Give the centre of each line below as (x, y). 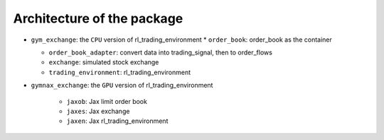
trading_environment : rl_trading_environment (120, 72)
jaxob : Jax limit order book (107, 101)
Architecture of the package (98, 18)
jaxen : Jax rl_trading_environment (117, 121)
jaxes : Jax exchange (98, 111)
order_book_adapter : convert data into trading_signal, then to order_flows (161, 52)
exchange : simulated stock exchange (104, 62)
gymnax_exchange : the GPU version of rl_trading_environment (122, 86)
